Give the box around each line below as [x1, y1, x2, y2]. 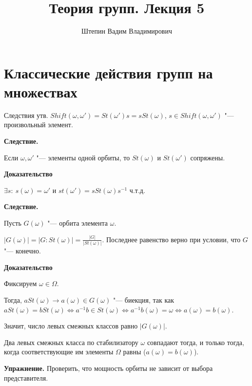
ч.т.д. [129, 185, 145, 195]
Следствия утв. [4, 110, 48, 120]
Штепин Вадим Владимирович [81, 26, 172, 36]
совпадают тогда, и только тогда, [147, 337, 244, 347]
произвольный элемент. [4, 119, 73, 130]
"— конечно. [4, 246, 41, 256]
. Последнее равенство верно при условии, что [102, 234, 241, 244]
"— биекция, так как [113, 295, 174, 305]
